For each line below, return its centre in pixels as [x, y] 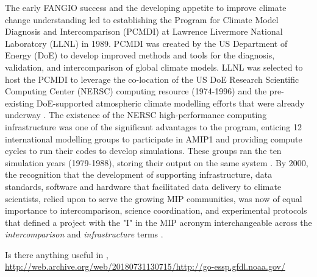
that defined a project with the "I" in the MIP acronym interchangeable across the [158, 222]
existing [20, 103]
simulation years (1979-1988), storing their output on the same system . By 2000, [157, 162]
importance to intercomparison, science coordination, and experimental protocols [156, 210]
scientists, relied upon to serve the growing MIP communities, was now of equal [154, 198]
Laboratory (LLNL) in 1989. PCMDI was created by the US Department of [146, 43]
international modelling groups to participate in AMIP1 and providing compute [154, 138]
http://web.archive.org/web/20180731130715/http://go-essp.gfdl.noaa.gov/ [145, 266]
